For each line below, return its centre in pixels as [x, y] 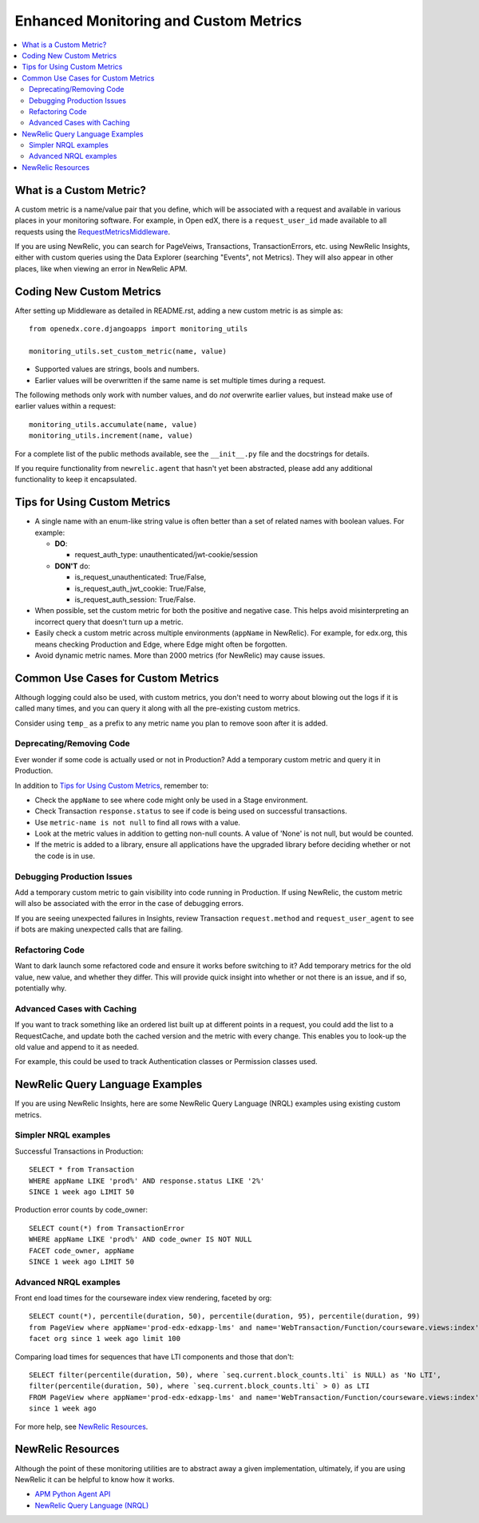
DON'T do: [73, 566]
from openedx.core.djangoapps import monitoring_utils [139, 328]
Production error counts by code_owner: [81, 1210]
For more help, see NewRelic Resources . [81, 1426]
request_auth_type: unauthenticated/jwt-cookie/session [166, 555]
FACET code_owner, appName [82, 1250]
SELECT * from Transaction [82, 1170]
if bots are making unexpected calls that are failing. [99, 929]
